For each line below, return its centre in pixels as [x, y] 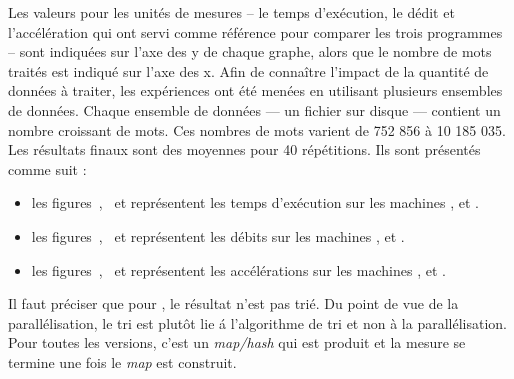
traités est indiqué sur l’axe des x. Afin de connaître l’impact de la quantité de [248, 70]
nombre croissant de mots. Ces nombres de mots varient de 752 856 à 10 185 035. [257, 129]
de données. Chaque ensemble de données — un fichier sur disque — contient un [254, 109]
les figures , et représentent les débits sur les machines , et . [218, 235]
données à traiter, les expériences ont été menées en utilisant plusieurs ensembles [255, 90]
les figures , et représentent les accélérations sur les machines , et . [238, 269]
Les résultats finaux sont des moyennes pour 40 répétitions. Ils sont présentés [244, 149]
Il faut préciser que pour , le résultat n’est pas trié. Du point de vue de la [233, 303]
